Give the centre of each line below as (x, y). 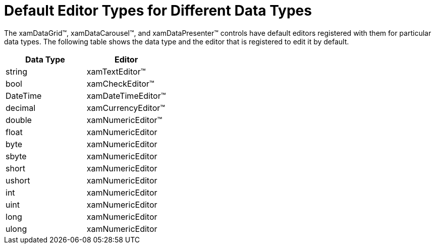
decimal (21, 108)
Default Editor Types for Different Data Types (158, 11)
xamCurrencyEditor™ (126, 108)
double (19, 120)
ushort (18, 180)
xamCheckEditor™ (120, 83)
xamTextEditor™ (116, 71)
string (16, 71)
